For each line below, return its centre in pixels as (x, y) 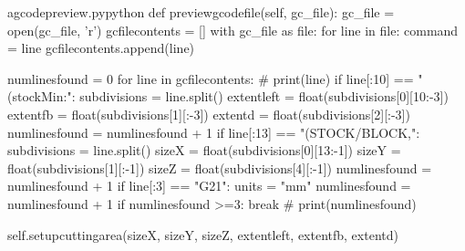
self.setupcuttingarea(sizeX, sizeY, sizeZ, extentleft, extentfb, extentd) (203, 234)
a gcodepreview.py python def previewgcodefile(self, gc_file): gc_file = (201, 12)
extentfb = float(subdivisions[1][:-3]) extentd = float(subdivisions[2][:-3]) (209, 114)
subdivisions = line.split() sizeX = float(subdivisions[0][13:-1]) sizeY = (204, 150)
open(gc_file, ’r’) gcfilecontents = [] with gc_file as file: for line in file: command (233, 30)
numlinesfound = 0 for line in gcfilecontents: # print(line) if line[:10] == (211, 78)
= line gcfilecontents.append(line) (101, 48)
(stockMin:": (41, 96)
